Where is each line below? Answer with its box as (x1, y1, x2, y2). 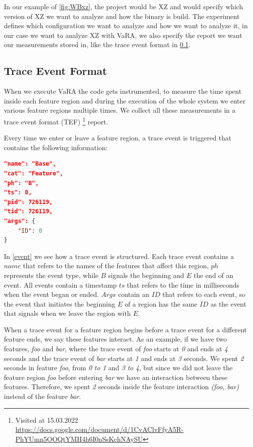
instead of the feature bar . (4, 391, 81, 401)
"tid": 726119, (4, 208, 53, 215)
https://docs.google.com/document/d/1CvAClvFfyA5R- (15, 424, 184, 434)
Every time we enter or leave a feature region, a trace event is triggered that (4, 133, 232, 143)
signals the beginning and (108, 270, 184, 280)
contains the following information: (4, 142, 108, 152)
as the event (210, 298, 247, 309)
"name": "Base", (4, 160, 56, 168)
